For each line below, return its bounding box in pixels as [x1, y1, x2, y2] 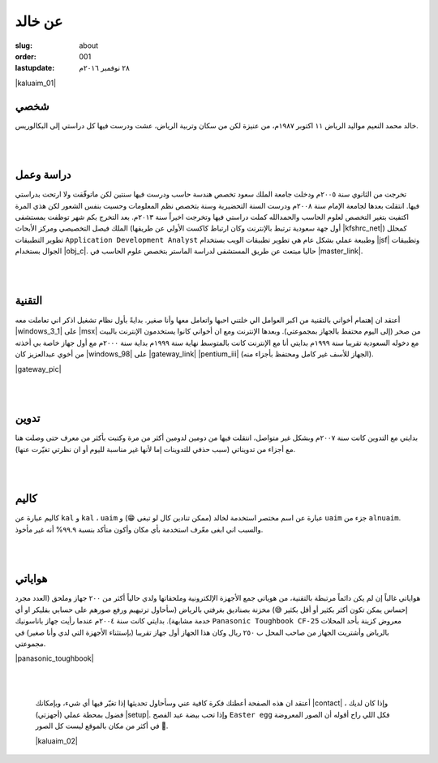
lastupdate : [15, 63, 55, 73]
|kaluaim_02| [35, 735, 79, 746]
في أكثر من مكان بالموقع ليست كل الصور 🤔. [35, 721, 169, 731]
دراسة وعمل [15, 168, 71, 182]
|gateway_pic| [15, 364, 62, 373]
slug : [15, 41, 32, 50]
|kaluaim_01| [15, 78, 57, 88]
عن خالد [15, 12, 63, 30]
